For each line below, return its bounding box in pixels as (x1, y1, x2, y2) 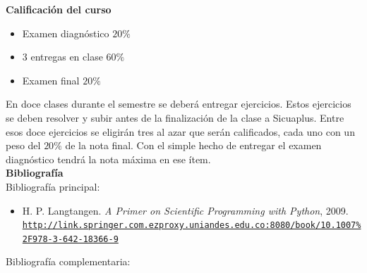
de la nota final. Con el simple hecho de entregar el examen (65, 138, 322, 153)
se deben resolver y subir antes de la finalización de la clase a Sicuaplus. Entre (6, 110, 344, 125)
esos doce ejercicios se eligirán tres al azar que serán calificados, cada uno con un (6, 124, 355, 139)
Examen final (22, 72, 80, 87)
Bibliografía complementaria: (6, 254, 131, 269)
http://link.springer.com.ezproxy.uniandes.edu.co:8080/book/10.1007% (22, 220, 361, 231)
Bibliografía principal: (6, 179, 100, 193)
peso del (6, 138, 41, 153)
